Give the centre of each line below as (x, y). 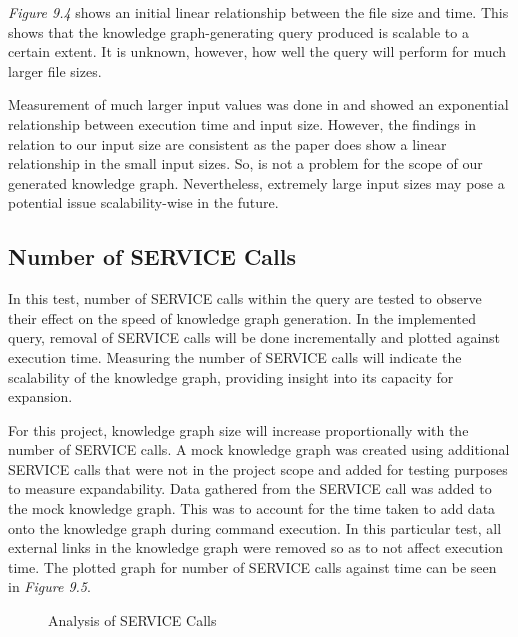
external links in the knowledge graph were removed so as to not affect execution (255, 547)
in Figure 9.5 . (49, 586)
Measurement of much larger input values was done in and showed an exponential (258, 104)
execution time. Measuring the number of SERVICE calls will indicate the (235, 356)
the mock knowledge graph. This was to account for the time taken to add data (252, 508)
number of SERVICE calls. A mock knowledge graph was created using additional (259, 449)
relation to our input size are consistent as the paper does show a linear (227, 143)
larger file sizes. (55, 70)
